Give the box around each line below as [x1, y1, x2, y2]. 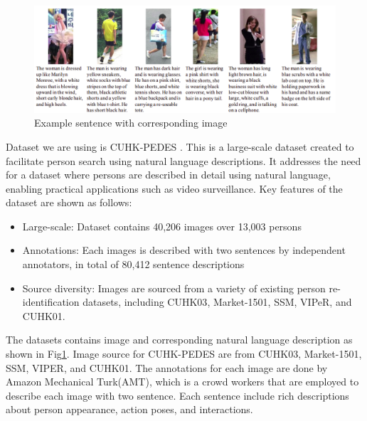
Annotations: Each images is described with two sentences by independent [22, 243, 346, 257]
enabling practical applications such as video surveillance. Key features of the [6, 181, 343, 196]
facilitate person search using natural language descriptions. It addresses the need [6, 153, 361, 168]
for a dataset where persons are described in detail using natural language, [6, 167, 331, 182]
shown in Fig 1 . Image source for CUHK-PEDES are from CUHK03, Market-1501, [6, 346, 362, 361]
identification [22, 294, 80, 309]
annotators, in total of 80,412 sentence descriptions [22, 257, 245, 272]
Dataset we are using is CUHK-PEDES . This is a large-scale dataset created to [6, 139, 354, 154]
